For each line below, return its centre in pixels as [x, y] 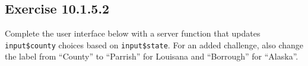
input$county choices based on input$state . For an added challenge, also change [154, 44]
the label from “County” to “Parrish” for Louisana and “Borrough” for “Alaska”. [152, 56]
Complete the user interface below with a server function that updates [133, 33]
